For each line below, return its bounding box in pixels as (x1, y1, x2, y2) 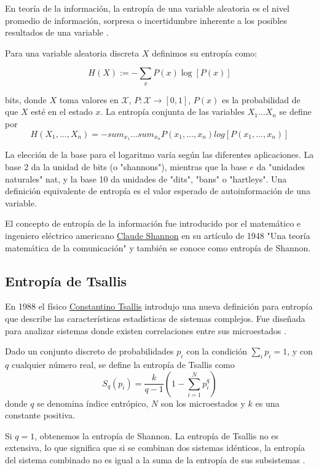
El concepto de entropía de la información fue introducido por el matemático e (5, 217, 301, 230)
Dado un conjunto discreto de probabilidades (5, 345, 174, 358)
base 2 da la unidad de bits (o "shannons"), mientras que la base (5, 160, 247, 173)
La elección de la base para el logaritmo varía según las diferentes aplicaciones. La (5, 148, 314, 161)
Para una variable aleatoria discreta (5, 46, 140, 59)
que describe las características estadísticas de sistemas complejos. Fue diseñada (5, 311, 305, 324)
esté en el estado (31, 105, 93, 118)
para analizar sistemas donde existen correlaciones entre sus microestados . (5, 324, 286, 337)
